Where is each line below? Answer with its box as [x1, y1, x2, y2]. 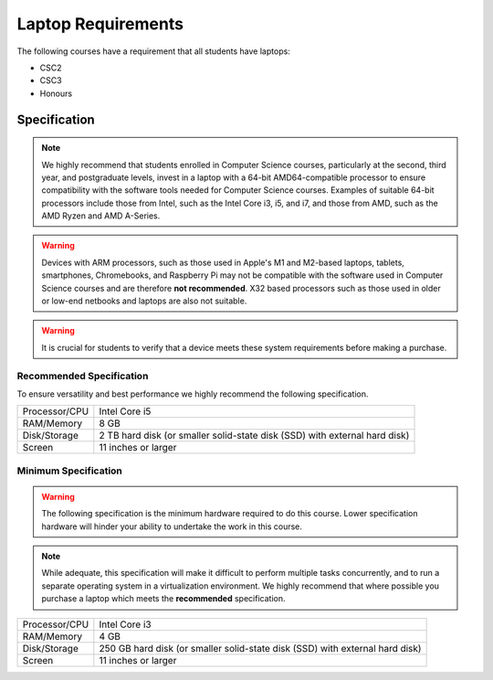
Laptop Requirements [16, 14, 184, 34]
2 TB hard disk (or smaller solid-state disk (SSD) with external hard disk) [99, 430, 410, 442]
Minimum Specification [16, 464, 123, 477]
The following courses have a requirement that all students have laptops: [16, 46, 291, 57]
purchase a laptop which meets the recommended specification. [41, 593, 286, 604]
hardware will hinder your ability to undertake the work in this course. [41, 521, 303, 532]
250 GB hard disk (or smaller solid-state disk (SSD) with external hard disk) [99, 642, 422, 654]
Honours [39, 88, 73, 99]
